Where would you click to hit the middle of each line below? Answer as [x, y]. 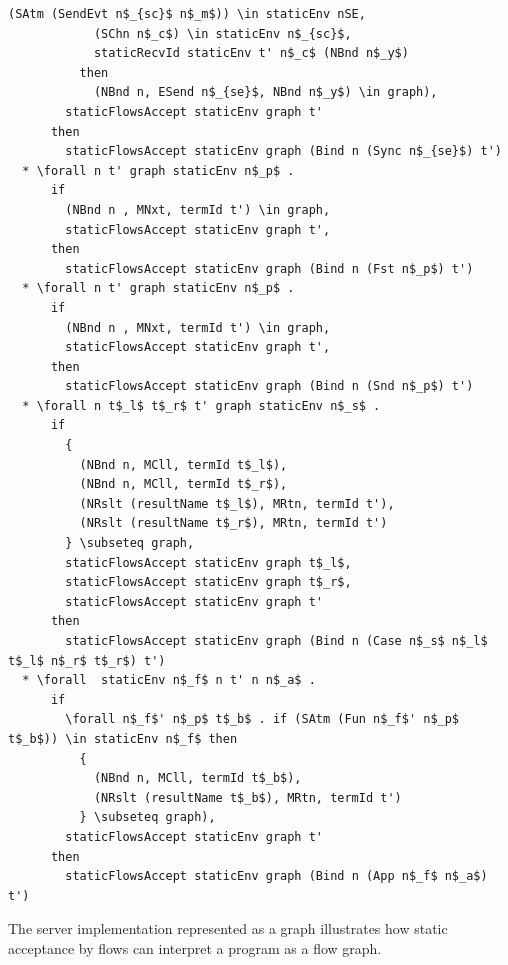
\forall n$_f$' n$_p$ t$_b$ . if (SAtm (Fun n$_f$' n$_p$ [262, 719]
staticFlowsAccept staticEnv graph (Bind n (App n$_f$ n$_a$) [276, 876]
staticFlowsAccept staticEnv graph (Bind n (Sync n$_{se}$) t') [283, 151]
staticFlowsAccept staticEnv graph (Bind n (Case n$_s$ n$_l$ [276, 641]
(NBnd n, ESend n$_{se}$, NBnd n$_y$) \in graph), [265, 92]
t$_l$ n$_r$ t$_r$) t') [87, 660]
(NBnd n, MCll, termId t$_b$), [197, 778]
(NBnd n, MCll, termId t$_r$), [183, 484]
